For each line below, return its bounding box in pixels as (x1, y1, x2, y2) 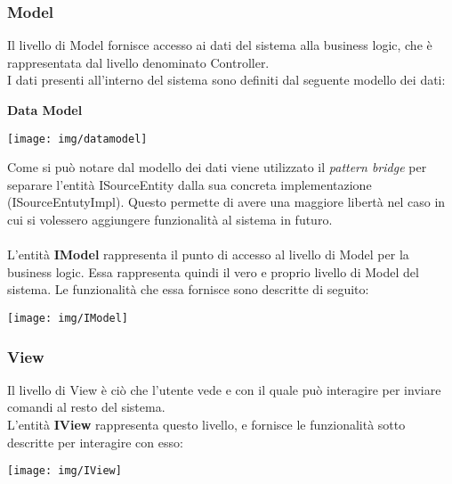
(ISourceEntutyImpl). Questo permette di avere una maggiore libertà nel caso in (7, 193, 446, 211)
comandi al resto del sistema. (7, 398, 165, 416)
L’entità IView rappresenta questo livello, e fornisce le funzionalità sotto (7, 415, 406, 434)
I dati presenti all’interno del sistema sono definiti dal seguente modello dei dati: (7, 70, 446, 89)
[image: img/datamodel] (7, 132, 148, 145)
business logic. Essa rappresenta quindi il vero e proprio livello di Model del (7, 262, 419, 281)
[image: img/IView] (7, 464, 122, 478)
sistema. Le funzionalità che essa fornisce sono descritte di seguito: (7, 280, 369, 299)
